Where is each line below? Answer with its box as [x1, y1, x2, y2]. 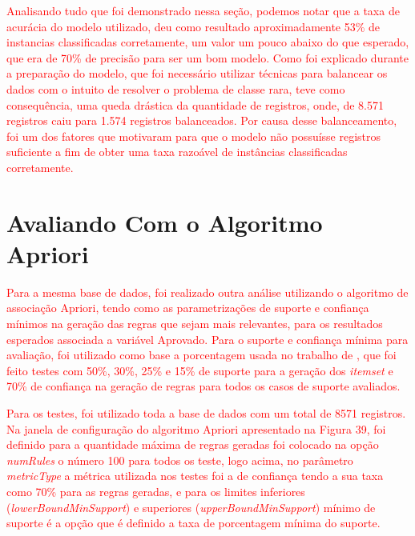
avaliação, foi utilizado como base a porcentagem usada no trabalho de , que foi [6, 346, 397, 363]
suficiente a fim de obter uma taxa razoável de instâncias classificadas [6, 143, 348, 160]
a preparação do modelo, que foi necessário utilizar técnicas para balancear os [6, 65, 388, 82]
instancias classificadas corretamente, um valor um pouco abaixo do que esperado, [6, 34, 409, 50]
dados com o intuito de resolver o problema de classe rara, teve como [6, 80, 345, 97]
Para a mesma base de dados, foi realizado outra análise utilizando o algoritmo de [6, 283, 409, 300]
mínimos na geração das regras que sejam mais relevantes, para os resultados [6, 315, 383, 332]
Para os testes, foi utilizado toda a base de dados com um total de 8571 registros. [6, 405, 406, 421]
